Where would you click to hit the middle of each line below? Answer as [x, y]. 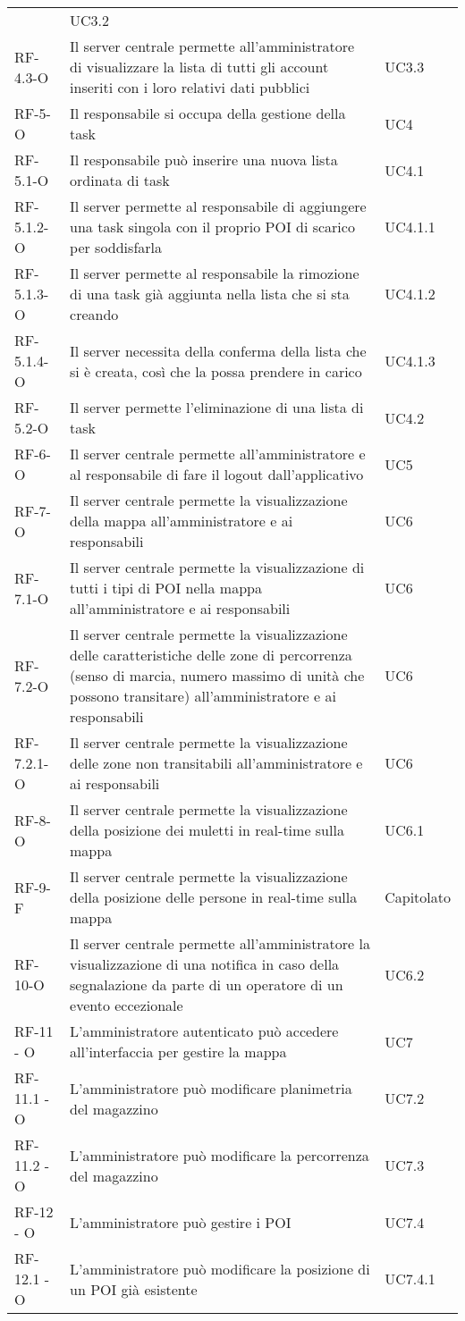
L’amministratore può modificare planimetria [211, 1088]
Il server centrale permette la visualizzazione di [217, 567]
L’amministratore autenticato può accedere [204, 1031]
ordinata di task [120, 180]
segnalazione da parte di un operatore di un [207, 984]
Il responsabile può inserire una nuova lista [204, 160]
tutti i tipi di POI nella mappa [166, 588]
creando [94, 314]
